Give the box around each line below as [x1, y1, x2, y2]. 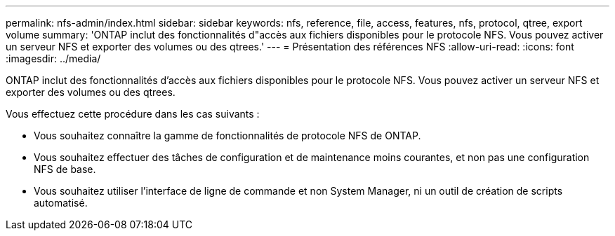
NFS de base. [34, 163, 96, 175]
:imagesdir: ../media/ [6, 53, 101, 64]
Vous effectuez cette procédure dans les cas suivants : [6, 108, 260, 120]
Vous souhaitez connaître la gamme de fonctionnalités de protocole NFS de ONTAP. [34, 130, 421, 141]
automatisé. [34, 197, 88, 209]
